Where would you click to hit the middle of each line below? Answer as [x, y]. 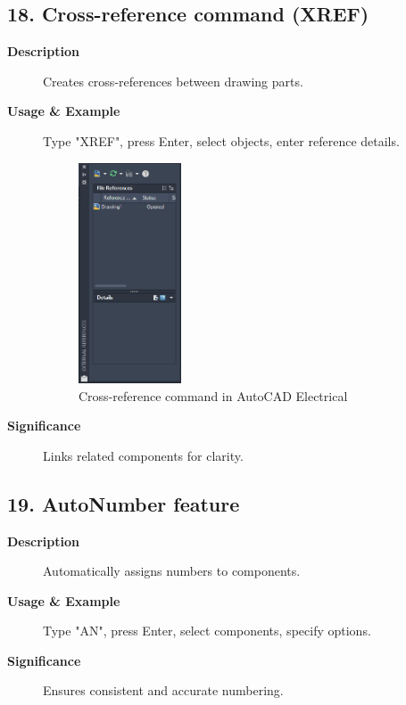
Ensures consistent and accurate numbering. [163, 690]
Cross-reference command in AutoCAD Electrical [213, 395]
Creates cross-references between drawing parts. [173, 81]
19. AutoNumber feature [124, 503]
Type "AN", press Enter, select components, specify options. [207, 631]
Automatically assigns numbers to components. [172, 571]
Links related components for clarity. [143, 455]
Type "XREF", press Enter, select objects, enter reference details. [221, 140]
